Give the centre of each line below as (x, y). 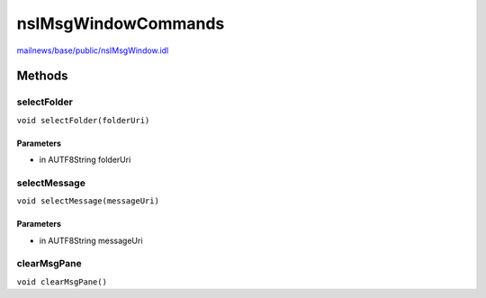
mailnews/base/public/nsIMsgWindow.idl (93, 50)
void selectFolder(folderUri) (83, 120)
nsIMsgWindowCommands (121, 23)
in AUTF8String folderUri (85, 160)
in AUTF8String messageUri (91, 240)
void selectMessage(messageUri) (88, 201)
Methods (42, 76)
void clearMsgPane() (62, 282)
